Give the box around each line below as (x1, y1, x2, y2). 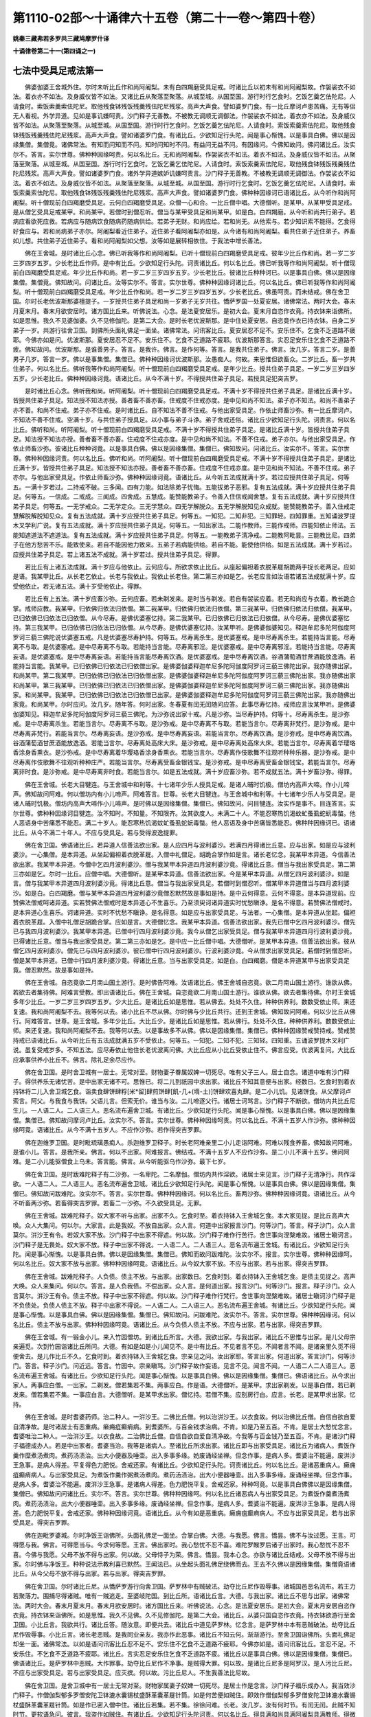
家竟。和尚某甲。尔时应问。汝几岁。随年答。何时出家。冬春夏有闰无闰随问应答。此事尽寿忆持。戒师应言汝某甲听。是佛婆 (12, 701, 356, 709)
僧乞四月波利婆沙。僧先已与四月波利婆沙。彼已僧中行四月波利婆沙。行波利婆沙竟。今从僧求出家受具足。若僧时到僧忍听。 (12, 946, 356, 955)
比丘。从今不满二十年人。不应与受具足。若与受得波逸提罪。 (12, 828, 181, 837)
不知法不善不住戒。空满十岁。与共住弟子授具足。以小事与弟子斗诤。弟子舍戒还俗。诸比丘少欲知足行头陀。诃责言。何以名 (12, 416, 356, 424)
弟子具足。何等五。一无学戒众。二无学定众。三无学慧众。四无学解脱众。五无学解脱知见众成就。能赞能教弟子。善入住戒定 (12, 502, 356, 510)
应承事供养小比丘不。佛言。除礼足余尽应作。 (12, 1055, 139, 1064)
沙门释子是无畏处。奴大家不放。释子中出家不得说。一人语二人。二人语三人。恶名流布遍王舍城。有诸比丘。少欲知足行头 (12, 1240, 350, 1249)
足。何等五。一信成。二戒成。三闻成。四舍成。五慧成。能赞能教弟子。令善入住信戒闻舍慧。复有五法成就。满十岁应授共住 (12, 492, 356, 501)
